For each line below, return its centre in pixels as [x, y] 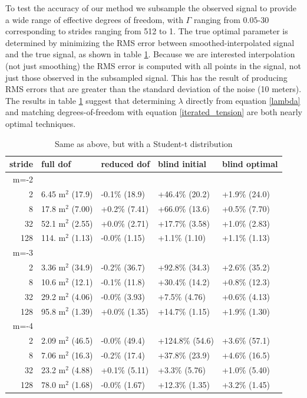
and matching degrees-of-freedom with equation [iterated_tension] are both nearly [154, 112]
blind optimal [250, 164]
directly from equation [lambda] [243, 100]
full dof [56, 164]
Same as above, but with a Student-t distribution [143, 143]
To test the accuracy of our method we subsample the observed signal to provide [151, 8]
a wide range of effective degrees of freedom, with [94, 19]
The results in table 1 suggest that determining [90, 100]
